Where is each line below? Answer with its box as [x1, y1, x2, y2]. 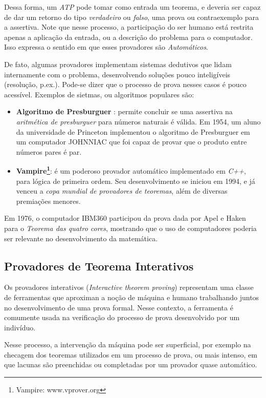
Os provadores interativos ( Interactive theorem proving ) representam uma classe [4, 282, 254, 292]
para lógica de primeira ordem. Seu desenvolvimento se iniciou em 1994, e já [16, 175, 255, 186]
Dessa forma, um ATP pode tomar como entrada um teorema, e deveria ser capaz [4, 2, 261, 12]
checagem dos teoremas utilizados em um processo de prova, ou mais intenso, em [4, 349, 257, 360]
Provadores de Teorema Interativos [4, 258, 194, 274]
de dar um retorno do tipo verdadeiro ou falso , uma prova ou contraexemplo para [4, 11, 259, 22]
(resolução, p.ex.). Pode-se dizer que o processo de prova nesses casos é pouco [4, 79, 247, 90]
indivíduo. [4, 322, 36, 332]
